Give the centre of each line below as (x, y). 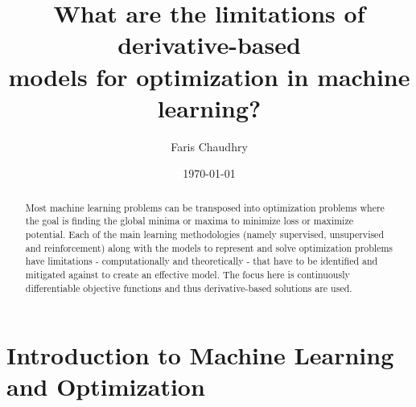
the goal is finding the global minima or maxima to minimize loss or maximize (189, 221)
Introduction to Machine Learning (200, 355)
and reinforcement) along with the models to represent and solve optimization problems (209, 247)
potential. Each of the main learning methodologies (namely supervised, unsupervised (205, 234)
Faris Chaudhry (209, 146)
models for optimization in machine (209, 76)
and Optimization (106, 386)
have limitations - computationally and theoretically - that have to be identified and (202, 261)
